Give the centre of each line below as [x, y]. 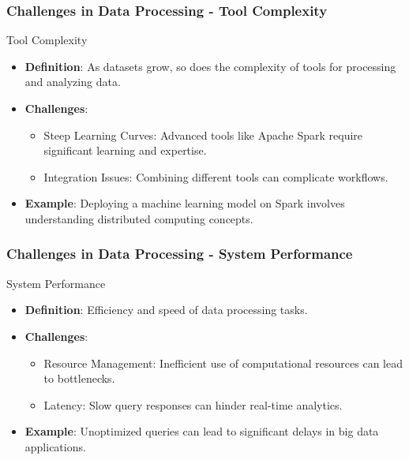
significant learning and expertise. [125, 150]
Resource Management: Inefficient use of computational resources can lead [223, 363]
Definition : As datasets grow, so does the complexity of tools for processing [210, 66]
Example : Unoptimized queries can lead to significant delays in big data [202, 431]
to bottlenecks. [79, 378]
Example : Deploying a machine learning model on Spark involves [185, 203]
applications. [55, 446]
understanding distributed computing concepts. [139, 218]
